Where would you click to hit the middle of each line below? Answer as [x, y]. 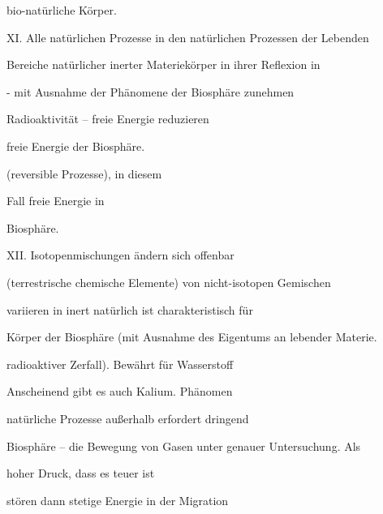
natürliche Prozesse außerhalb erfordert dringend [128, 418]
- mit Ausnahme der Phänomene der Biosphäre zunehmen [151, 91]
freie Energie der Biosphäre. [76, 146]
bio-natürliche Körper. [62, 10]
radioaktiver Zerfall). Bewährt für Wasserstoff [120, 364]
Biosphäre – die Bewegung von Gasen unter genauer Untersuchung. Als [184, 445]
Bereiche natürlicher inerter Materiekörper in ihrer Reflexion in [164, 64]
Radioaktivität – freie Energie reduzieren [108, 119]
